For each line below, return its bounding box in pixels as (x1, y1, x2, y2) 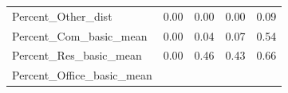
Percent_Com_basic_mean (12, 27, 148, 44)
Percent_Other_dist (12, 7, 112, 24)
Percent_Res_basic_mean (12, 47, 142, 64)
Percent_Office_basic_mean (12, 67, 152, 83)
